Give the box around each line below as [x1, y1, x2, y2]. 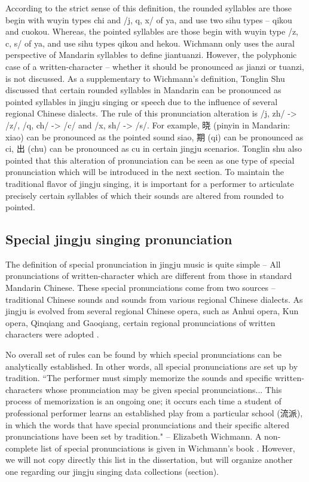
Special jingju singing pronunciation [5, 230, 232, 248]
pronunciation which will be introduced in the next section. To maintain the [5, 165, 284, 178]
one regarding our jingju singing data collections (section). [5, 465, 219, 477]
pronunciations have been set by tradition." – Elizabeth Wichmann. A [5, 430, 262, 443]
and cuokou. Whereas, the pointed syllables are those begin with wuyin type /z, [5, 25, 299, 38]
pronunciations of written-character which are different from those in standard [5, 269, 292, 282]
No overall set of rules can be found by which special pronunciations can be [5, 348, 282, 361]
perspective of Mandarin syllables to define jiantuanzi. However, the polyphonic [5, 48, 297, 61]
